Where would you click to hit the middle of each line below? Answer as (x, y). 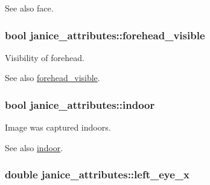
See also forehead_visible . (52, 78)
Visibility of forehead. (45, 57)
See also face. (29, 8)
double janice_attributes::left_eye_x (97, 174)
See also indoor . (34, 147)
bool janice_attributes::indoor (80, 104)
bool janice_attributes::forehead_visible (105, 35)
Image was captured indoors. (58, 127)
